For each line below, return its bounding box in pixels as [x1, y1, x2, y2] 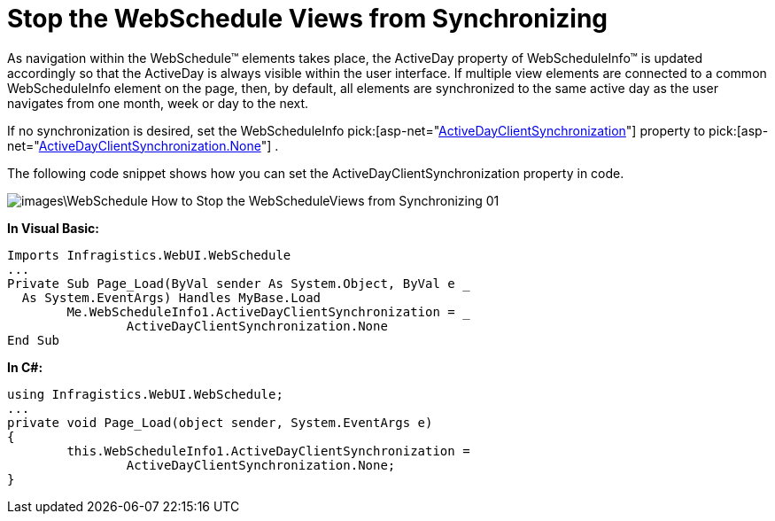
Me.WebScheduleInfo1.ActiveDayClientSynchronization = [66, 304, 455, 319]
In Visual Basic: [7, 220, 99, 236]
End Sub [7, 332, 60, 347]
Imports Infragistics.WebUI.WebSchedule [7, 247, 291, 262]
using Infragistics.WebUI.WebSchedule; [7, 386, 283, 401]
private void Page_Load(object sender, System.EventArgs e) [7, 415, 433, 430]
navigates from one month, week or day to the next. [7, 95, 309, 111]
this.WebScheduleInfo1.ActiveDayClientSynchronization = [66, 443, 470, 458]
